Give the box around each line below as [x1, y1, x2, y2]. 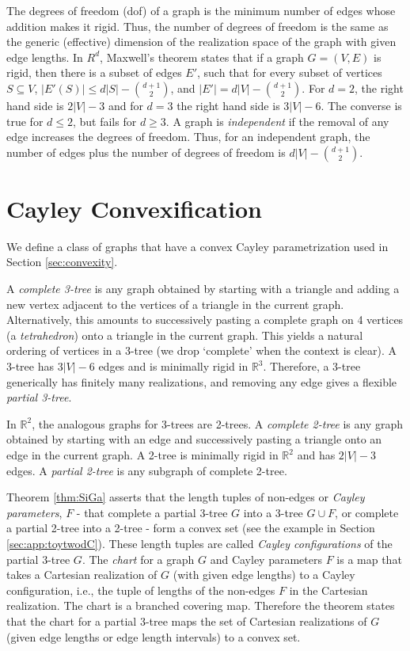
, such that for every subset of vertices [197, 64, 382, 81]
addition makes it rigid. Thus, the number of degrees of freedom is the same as [6, 17, 389, 34]
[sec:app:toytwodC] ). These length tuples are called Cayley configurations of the [6, 535, 393, 551]
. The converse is [321, 97, 402, 113]
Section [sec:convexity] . [6, 253, 118, 270]
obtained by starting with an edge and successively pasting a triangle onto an [6, 431, 382, 447]
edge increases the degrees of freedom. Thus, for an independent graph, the [6, 128, 370, 145]
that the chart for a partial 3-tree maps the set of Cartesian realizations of [6, 612, 367, 629]
